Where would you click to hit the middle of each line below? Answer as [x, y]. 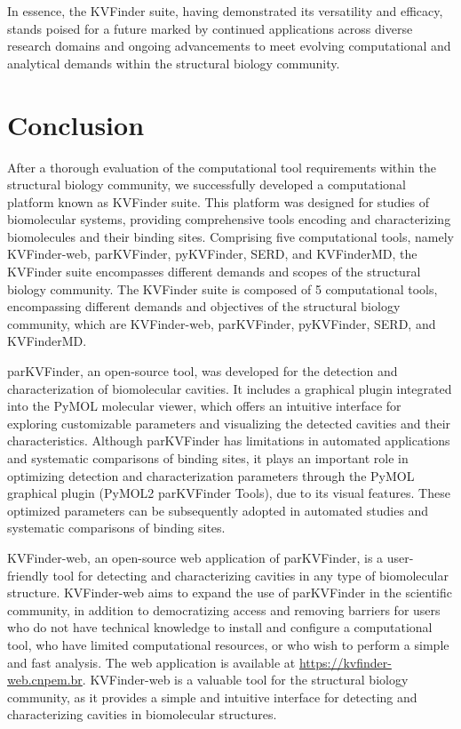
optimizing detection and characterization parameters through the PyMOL [211, 475]
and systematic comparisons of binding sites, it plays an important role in [208, 458]
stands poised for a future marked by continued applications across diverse [210, 28]
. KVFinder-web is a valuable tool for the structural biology [245, 680]
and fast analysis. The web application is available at [151, 662]
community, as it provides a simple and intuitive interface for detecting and [212, 697]
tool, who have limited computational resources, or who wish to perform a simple [228, 644]
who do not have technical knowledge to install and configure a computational [220, 627]
